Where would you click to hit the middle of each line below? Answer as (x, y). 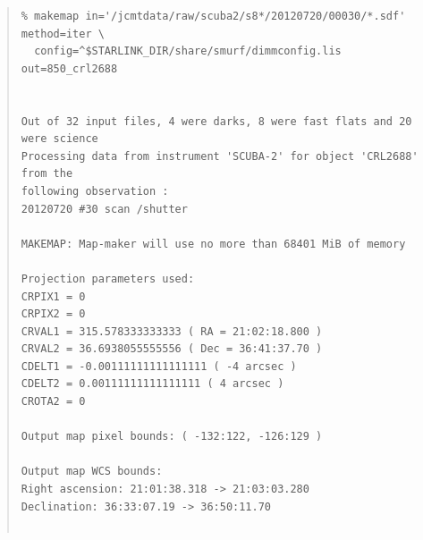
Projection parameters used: (108, 278)
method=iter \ (63, 34)
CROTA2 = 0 (53, 402)
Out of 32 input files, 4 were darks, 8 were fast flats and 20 (216, 121)
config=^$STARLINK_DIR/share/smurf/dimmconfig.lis (188, 51)
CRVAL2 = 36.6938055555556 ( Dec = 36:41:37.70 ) (172, 349)
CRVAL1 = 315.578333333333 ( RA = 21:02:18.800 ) (172, 331)
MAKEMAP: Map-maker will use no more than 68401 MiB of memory (213, 244)
